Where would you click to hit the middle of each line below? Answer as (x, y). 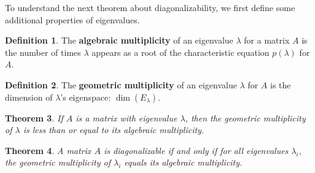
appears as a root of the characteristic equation (181, 52)
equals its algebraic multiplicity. (183, 162)
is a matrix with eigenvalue (126, 117)
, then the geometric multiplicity (245, 117)
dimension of (29, 97)
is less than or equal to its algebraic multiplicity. (114, 130)
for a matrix (267, 40)
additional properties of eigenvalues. (72, 19)
